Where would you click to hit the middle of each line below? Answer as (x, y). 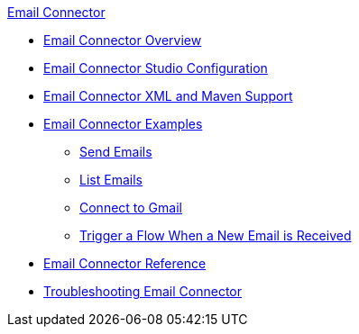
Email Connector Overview (123, 40)
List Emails (111, 180)
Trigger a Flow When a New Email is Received (216, 235)
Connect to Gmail (131, 208)
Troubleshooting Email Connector (143, 291)
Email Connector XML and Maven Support (168, 96)
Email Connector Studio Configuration (156, 68)
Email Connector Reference (125, 263)
